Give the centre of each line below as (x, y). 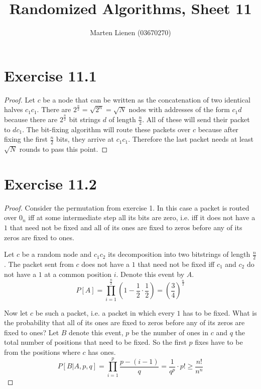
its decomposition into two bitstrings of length (179, 254)
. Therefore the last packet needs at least (191, 139)
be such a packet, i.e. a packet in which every (105, 312)
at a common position (78, 274)
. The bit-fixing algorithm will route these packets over (106, 129)
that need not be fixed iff (176, 264)
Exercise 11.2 (50, 183)
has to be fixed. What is (220, 312)
